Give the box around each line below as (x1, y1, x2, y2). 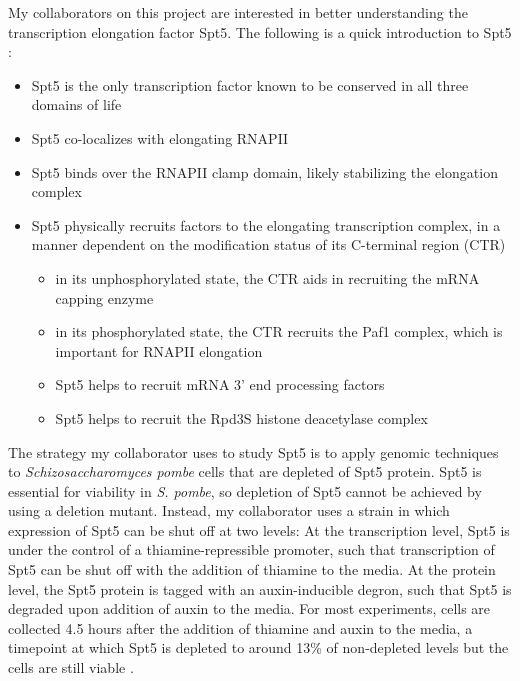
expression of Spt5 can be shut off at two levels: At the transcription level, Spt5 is (8, 519, 510, 540)
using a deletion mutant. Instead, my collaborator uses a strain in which (8, 500, 450, 521)
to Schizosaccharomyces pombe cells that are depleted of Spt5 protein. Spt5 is (8, 461, 482, 482)
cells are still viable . (8, 657, 134, 678)
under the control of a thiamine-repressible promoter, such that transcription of (8, 539, 495, 560)
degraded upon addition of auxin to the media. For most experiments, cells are (8, 598, 491, 619)
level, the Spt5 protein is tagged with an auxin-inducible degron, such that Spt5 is (8, 578, 512, 599)
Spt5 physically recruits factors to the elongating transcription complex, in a (31, 214, 501, 235)
